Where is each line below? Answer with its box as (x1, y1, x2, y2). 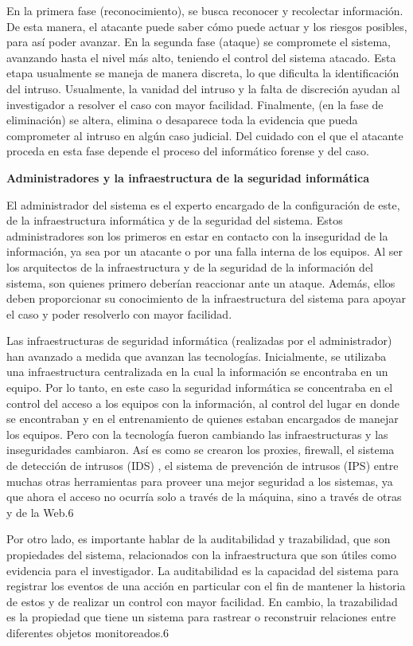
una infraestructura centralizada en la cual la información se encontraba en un (6, 363, 388, 380)
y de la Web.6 (6, 503, 74, 520)
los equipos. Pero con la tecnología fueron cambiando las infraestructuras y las (6, 425, 388, 442)
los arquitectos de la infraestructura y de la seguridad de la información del (6, 258, 374, 275)
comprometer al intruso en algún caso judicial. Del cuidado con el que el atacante (6, 127, 403, 143)
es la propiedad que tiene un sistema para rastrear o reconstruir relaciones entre (6, 609, 396, 625)
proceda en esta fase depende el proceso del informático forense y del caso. (6, 143, 369, 159)
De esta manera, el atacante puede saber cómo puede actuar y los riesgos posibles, (6, 18, 407, 34)
